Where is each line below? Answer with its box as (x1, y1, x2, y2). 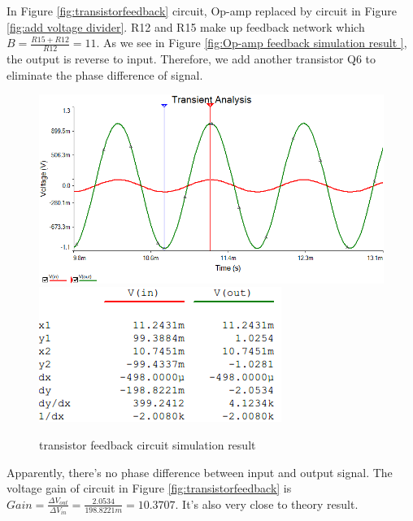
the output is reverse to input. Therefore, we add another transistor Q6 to (7, 50, 376, 67)
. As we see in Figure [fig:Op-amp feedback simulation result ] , (96, 34, 407, 51)
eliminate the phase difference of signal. (7, 66, 203, 83)
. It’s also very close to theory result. (175, 495, 359, 512)
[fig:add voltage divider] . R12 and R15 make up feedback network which (7, 18, 365, 35)
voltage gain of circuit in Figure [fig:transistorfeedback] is (7, 480, 292, 497)
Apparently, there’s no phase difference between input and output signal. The (7, 463, 393, 480)
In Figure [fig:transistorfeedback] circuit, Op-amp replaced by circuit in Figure (7, 2, 397, 19)
